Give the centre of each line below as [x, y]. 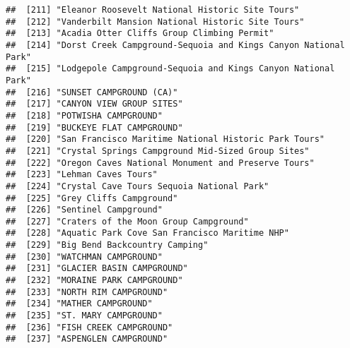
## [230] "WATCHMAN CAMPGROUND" [84, 257]
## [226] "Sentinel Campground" [84, 210]
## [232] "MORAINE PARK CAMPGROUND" [94, 281]
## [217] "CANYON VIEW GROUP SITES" [94, 104]
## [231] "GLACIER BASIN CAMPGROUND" [97, 269]
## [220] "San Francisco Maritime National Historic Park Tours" [165, 139]
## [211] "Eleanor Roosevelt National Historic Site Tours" [153, 10]
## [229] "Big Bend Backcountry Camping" [107, 245]
